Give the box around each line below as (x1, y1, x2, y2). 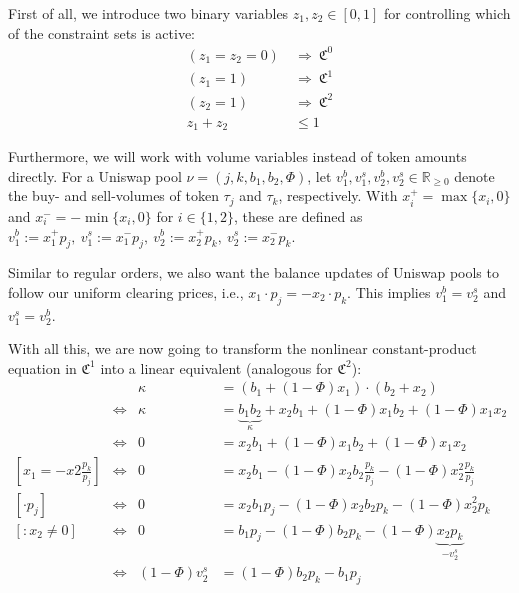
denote (454, 165, 495, 186)
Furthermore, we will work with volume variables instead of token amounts (8, 146, 467, 167)
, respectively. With (278, 185, 398, 206)
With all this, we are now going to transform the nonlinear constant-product (8, 338, 477, 359)
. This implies (347, 281, 431, 302)
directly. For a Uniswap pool (8, 165, 182, 186)
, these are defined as (234, 205, 363, 226)
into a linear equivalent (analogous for (100, 357, 333, 378)
